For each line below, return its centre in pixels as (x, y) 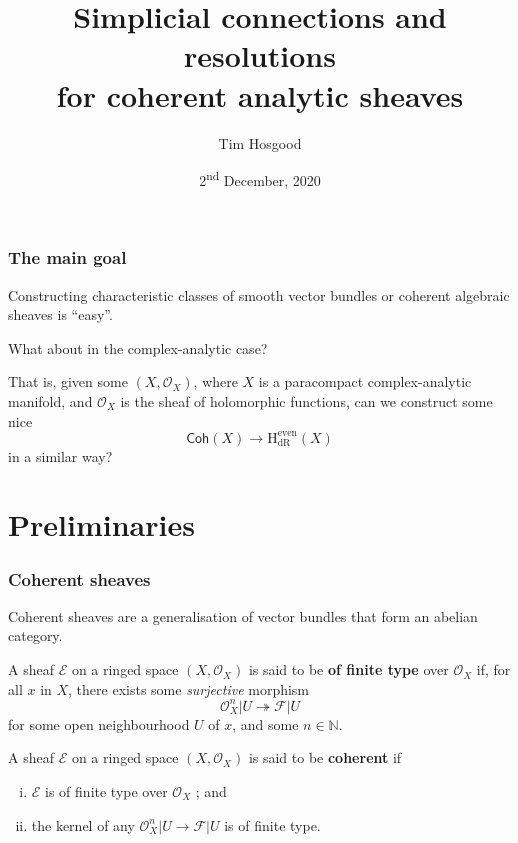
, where (215, 381)
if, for (493, 669)
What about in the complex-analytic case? (138, 347)
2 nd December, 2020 (260, 178)
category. (35, 635)
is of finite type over (106, 790)
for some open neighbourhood (99, 723)
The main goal (67, 257)
